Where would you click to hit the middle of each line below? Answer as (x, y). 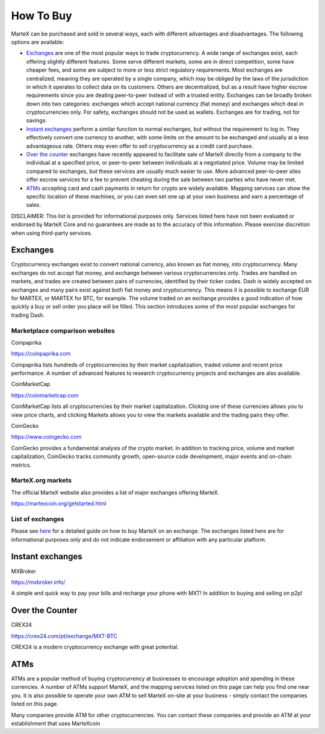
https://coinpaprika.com (41, 354)
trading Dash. (28, 315)
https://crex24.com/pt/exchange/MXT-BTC (64, 636)
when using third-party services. (52, 233)
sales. (34, 205)
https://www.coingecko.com (46, 437)
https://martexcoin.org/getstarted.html (59, 504)
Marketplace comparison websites (63, 330)
